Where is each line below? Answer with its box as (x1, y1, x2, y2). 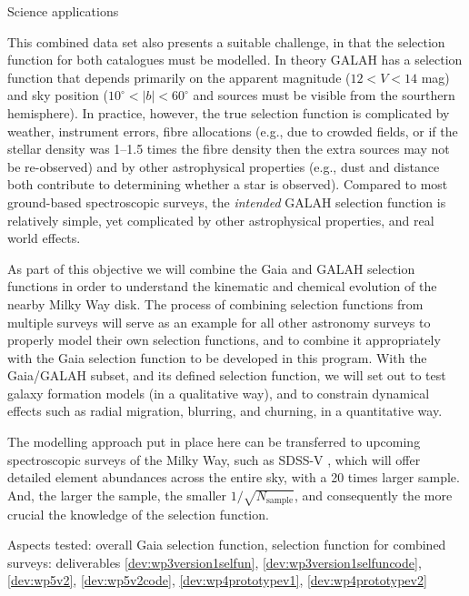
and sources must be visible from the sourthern (193, 86, 455, 105)
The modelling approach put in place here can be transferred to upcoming (7, 432, 421, 451)
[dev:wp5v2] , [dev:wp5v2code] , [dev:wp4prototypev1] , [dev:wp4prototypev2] (7, 571, 427, 590)
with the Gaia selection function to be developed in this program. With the (7, 348, 427, 367)
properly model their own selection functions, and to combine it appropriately (7, 330, 441, 349)
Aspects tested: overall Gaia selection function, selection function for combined (7, 535, 446, 554)
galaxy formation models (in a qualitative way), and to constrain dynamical (7, 383, 430, 402)
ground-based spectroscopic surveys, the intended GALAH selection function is (7, 192, 446, 211)
